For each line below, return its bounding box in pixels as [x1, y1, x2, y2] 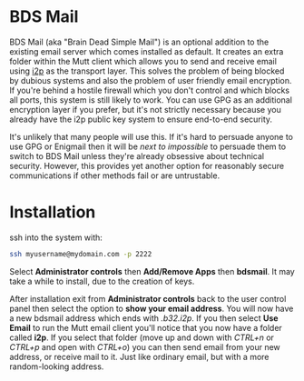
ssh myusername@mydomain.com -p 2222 [9, 249, 152, 258]
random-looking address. [9, 361, 104, 372]
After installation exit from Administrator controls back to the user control [9, 293, 287, 304]
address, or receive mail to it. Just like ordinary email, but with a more [9, 351, 270, 362]
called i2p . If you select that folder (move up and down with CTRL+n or [9, 332, 275, 343]
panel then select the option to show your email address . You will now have [9, 303, 294, 314]
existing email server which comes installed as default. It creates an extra [9, 45, 284, 56]
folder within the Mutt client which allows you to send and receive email [9, 55, 277, 66]
